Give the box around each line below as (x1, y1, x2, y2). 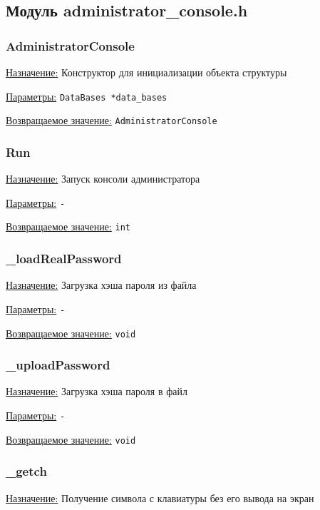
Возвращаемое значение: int (6, 219, 130, 234)
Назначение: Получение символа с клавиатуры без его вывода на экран (6, 490, 314, 505)
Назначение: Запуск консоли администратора (6, 171, 200, 186)
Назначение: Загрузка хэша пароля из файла (6, 277, 197, 292)
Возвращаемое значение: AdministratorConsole (6, 113, 217, 128)
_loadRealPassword (6, 249, 122, 267)
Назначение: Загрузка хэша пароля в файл (6, 384, 187, 399)
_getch (6, 462, 47, 480)
